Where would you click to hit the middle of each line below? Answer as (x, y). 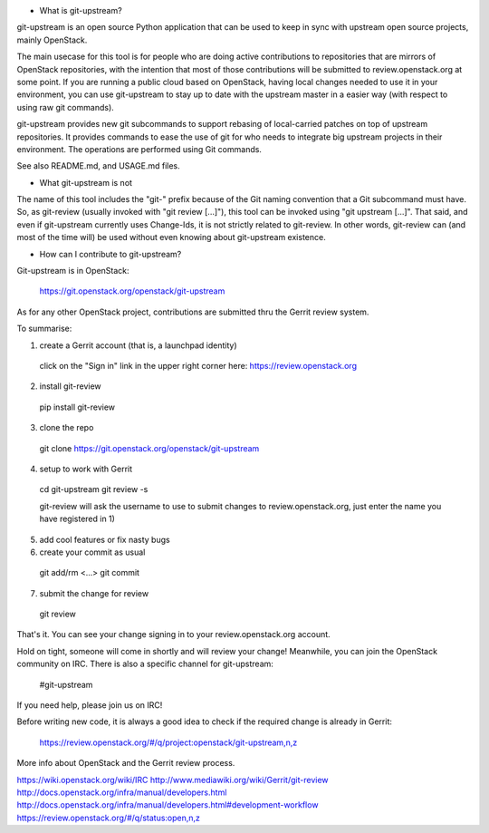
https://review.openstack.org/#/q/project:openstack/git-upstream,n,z (168, 742)
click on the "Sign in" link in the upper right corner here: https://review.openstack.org (198, 365)
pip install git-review (77, 407)
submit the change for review (94, 593)
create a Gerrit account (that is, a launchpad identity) (138, 345)
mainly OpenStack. (52, 40)
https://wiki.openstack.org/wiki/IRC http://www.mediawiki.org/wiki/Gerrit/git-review (173, 780)
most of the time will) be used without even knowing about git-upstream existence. (171, 237)
